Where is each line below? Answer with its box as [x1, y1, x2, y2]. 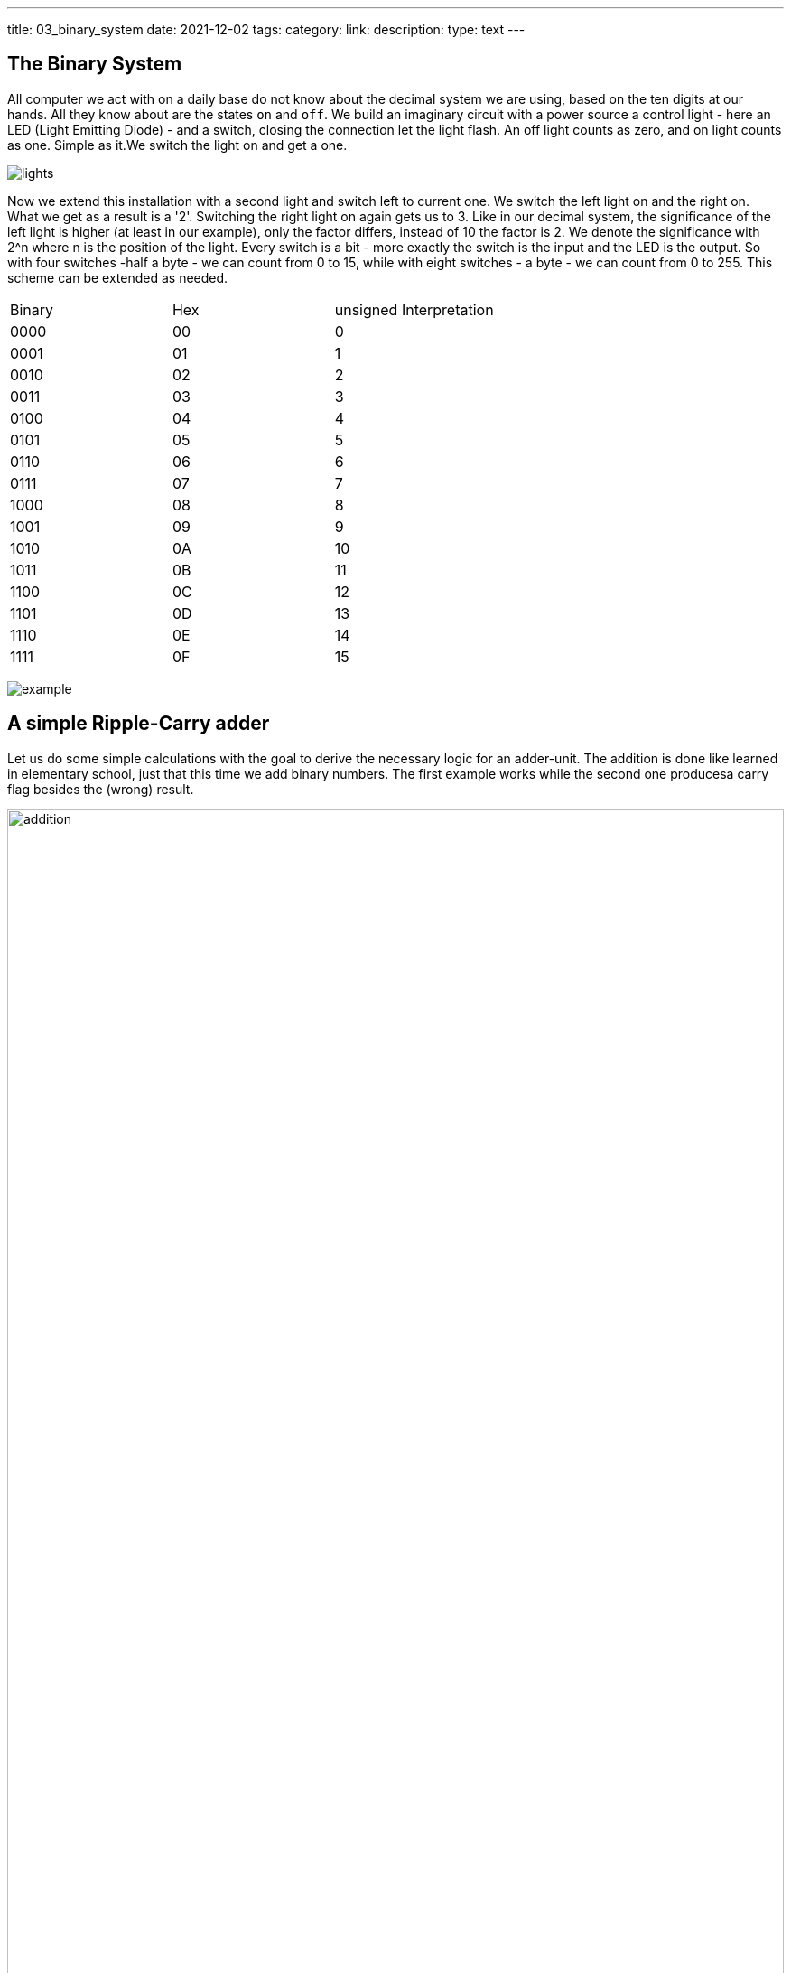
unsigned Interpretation [334, 300, 494, 319]
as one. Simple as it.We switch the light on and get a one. [7, 136, 348, 153]
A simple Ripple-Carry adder [7, 712, 270, 735]
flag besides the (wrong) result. [7, 781, 194, 797]
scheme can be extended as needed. [7, 269, 228, 285]
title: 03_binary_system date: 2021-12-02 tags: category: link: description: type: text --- [7, 22, 526, 37]
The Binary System [7, 52, 182, 76]
